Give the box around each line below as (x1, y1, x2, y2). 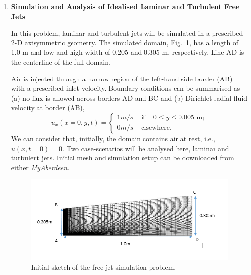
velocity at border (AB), (11, 102, 85, 113)
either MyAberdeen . (11, 162, 70, 172)
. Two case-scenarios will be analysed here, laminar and (62, 143, 229, 153)
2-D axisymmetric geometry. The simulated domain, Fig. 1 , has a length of (11, 37, 239, 47)
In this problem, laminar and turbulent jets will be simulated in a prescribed (11, 28, 243, 38)
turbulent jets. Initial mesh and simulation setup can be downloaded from (11, 153, 234, 163)
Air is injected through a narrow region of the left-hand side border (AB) (11, 73, 233, 83)
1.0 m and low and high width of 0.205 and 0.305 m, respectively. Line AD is (11, 47, 244, 57)
